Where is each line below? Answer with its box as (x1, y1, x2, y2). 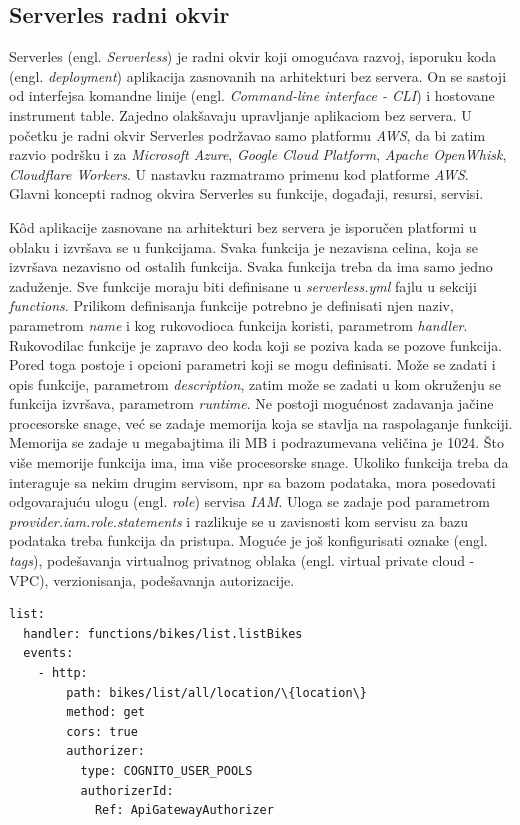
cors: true (66, 724, 138, 739)
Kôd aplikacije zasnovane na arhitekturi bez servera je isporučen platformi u (9, 216, 477, 237)
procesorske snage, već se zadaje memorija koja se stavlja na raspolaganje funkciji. (9, 412, 513, 433)
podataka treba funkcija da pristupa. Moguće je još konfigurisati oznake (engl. (9, 530, 488, 551)
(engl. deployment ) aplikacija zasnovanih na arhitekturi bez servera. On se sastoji (9, 65, 507, 86)
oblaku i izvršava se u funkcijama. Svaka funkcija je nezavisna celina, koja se (9, 236, 478, 257)
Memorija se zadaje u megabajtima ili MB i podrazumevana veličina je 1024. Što (9, 432, 505, 453)
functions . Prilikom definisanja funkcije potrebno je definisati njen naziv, (9, 295, 454, 316)
